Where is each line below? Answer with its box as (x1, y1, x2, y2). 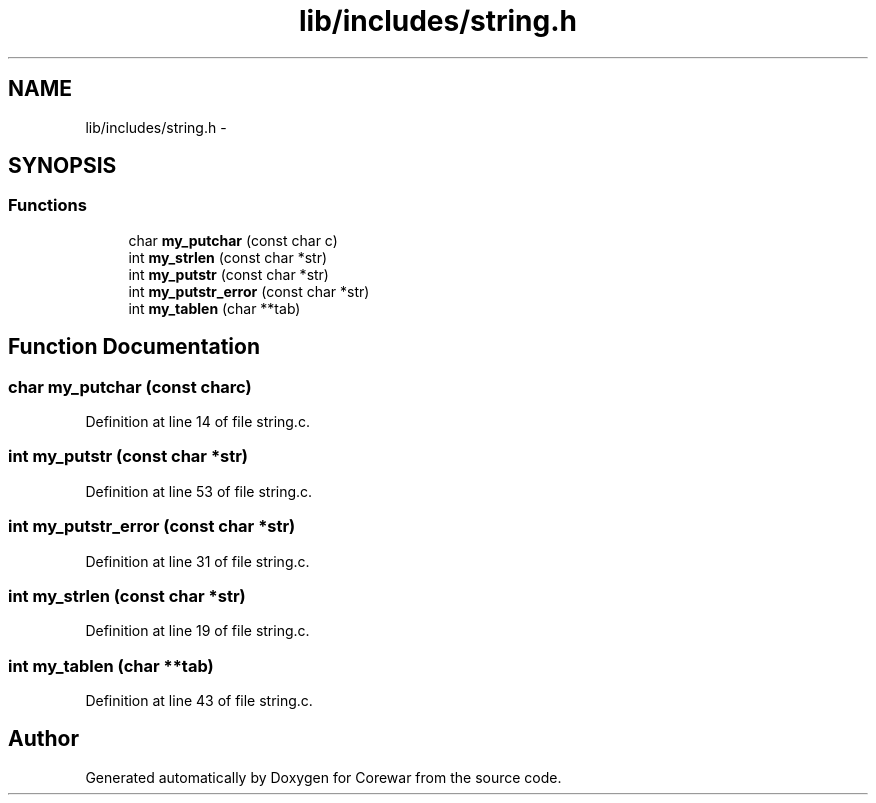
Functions (8, 195, 87, 216)
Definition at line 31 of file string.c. (85, 552, 310, 570)
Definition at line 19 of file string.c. (85, 622, 310, 640)
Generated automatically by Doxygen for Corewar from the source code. (85, 768, 562, 786)
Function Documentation (8, 334, 260, 360)
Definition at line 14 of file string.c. (85, 413, 310, 431)
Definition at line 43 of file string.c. (85, 692, 313, 710)
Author (8, 726, 79, 752)
